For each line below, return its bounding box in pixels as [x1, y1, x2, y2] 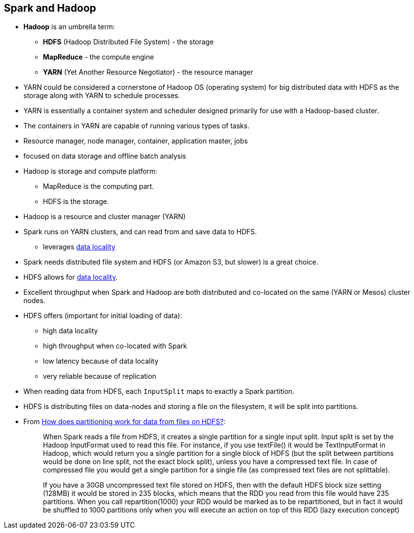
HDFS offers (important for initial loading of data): [23, 311, 182, 320]
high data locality [43, 327, 98, 335]
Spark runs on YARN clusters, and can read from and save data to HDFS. [23, 227, 257, 236]
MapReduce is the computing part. [43, 182, 154, 191]
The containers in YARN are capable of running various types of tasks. [23, 122, 250, 130]
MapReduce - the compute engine [43, 53, 154, 61]
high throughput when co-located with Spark [43, 342, 187, 350]
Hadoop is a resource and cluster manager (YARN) [23, 212, 186, 221]
